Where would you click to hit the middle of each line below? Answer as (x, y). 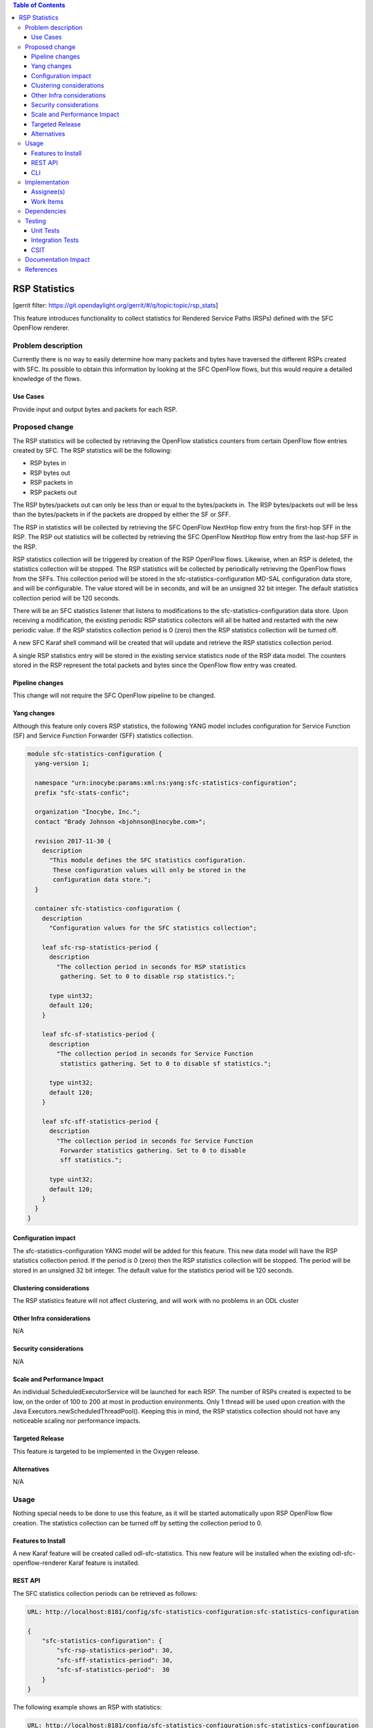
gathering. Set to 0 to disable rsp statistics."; (147, 977)
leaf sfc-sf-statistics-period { (98, 1034)
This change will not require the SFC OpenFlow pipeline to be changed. (114, 695)
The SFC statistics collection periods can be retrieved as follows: (105, 1593)
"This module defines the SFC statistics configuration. (148, 860)
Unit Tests (46, 230)
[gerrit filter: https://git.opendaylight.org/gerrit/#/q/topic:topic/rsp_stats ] (115, 306)
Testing (36, 220)
